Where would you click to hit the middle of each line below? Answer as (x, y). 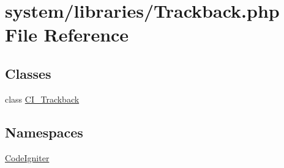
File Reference (67, 35)
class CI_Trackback (42, 99)
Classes (28, 73)
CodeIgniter (27, 157)
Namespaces (44, 132)
